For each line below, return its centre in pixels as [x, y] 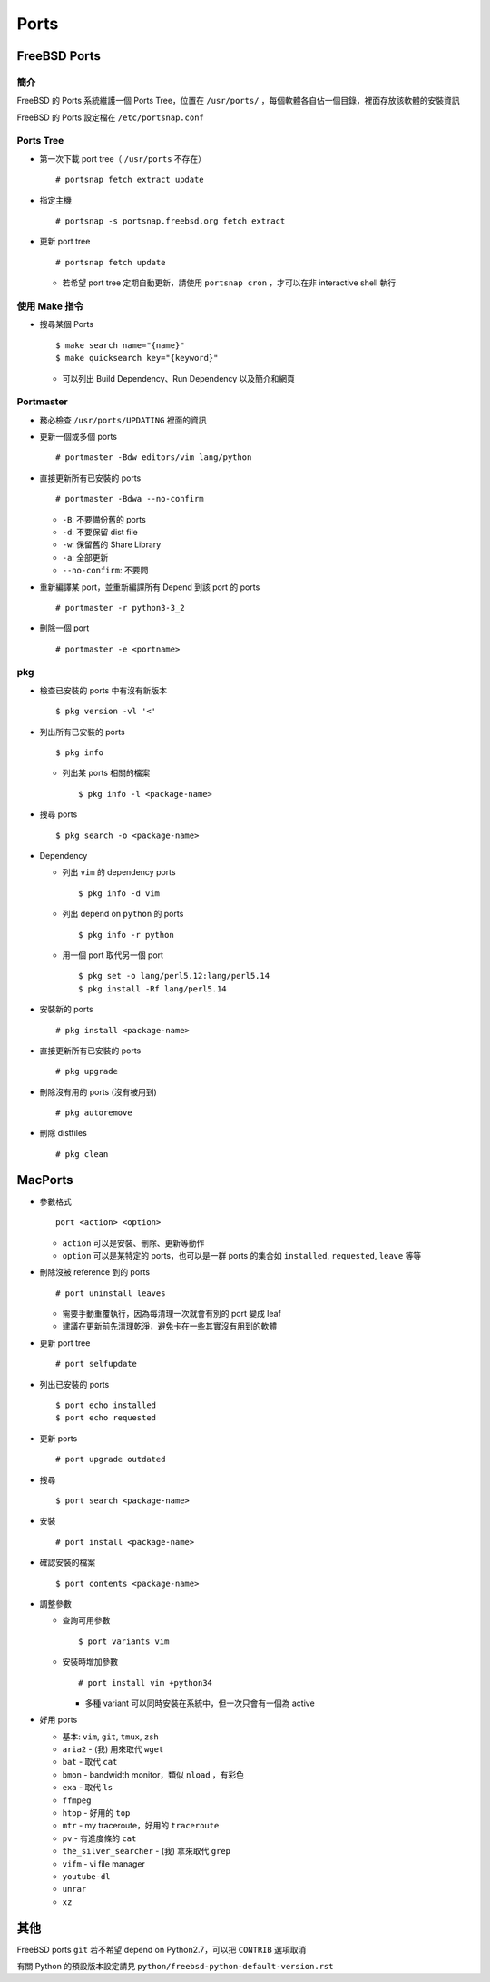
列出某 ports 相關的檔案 [106, 773]
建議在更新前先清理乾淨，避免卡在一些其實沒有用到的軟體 [169, 1326]
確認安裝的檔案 [67, 1562]
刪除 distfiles [64, 1133]
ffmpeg [77, 1800]
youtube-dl [86, 1876]
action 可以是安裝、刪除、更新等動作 [133, 1243]
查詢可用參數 [86, 1620]
